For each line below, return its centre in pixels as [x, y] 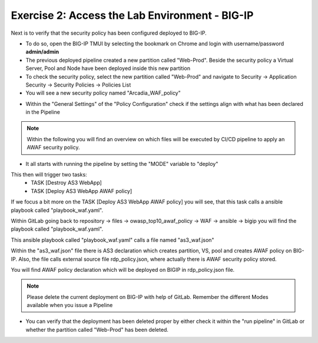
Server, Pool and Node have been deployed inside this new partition [108, 68]
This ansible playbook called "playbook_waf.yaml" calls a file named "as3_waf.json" [112, 240]
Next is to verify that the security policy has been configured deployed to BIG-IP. [109, 33]
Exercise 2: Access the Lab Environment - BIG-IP [132, 15]
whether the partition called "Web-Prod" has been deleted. [97, 329]
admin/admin [42, 52]
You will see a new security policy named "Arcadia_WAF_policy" [103, 93]
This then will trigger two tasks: [49, 175]
